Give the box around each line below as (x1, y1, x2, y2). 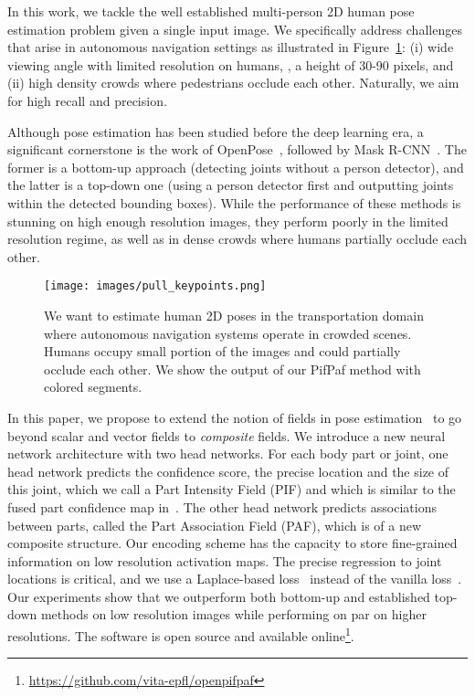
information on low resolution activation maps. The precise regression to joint (7, 551, 442, 570)
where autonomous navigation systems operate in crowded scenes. (44, 323, 412, 343)
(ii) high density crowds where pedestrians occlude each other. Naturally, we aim (7, 73, 459, 92)
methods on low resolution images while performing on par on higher (40, 605, 427, 624)
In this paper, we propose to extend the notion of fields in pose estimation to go (7, 407, 462, 427)
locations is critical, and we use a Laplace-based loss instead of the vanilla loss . (7, 569, 462, 588)
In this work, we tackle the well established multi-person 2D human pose (7, 2, 415, 20)
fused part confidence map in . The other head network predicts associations (7, 497, 437, 516)
